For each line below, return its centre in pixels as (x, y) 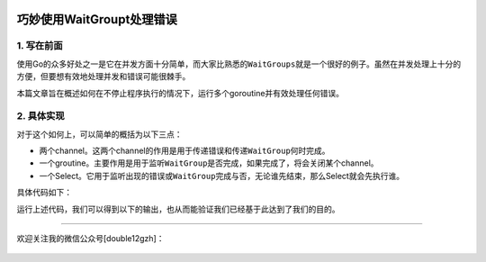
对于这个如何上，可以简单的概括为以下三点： (99, 134)
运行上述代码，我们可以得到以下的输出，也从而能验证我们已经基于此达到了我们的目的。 (178, 209)
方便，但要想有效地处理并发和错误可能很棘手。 (103, 77)
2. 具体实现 (40, 116)
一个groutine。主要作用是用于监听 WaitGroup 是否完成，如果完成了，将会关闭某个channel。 (209, 163)
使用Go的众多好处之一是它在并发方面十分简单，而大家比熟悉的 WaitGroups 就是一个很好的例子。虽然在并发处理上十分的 (239, 64)
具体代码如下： (44, 193)
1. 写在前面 (40, 46)
